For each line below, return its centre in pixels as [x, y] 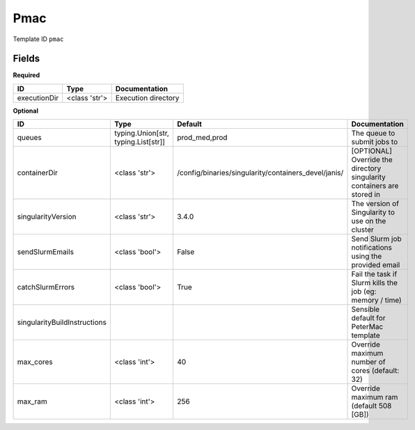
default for [368, 318]
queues [29, 138]
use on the [369, 221]
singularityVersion [47, 217]
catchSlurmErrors [46, 287]
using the [367, 256]
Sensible [365, 310]
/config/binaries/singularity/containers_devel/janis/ [260, 173]
